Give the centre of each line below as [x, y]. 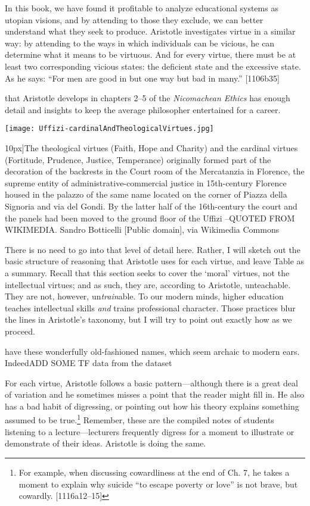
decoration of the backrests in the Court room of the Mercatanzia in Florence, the [155, 171]
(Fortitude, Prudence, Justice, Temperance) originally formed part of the [138, 159]
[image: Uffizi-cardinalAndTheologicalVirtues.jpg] [109, 129]
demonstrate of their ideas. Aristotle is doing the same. [106, 443]
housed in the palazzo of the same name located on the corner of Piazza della [146, 194]
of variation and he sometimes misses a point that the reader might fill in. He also [155, 394]
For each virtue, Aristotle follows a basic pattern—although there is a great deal [151, 382]
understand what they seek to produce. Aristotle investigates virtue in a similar [150, 31]
